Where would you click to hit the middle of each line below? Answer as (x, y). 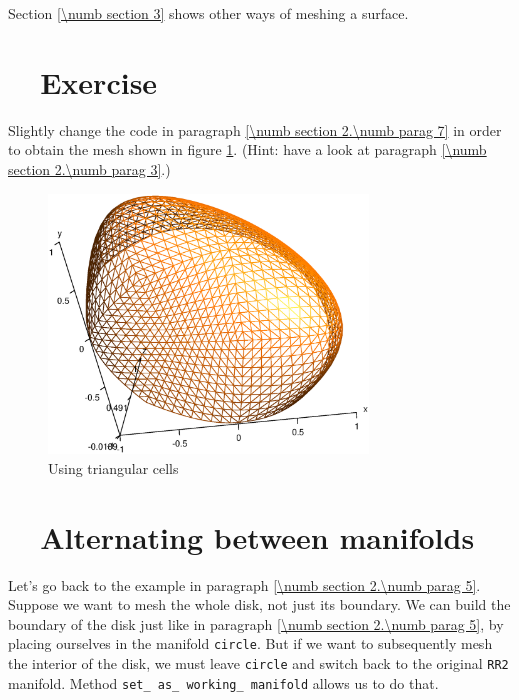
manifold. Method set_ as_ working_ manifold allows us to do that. (223, 682)
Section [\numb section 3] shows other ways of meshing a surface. (208, 13)
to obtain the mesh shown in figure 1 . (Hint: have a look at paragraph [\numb (247, 149)
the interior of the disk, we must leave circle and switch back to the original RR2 (258, 662)
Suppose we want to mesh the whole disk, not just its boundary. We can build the (259, 604)
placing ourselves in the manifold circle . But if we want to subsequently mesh (250, 643)
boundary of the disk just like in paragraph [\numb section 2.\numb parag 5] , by (256, 623)
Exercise (99, 81)
